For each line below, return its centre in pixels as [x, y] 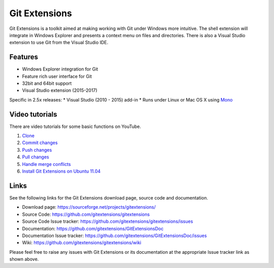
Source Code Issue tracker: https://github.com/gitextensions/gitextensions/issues [108, 221]
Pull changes [36, 157]
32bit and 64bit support [47, 83]
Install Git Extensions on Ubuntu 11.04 [61, 171]
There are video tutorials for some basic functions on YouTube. [75, 126]
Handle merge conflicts [46, 164]
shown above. [24, 259]
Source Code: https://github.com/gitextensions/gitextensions [86, 214]
